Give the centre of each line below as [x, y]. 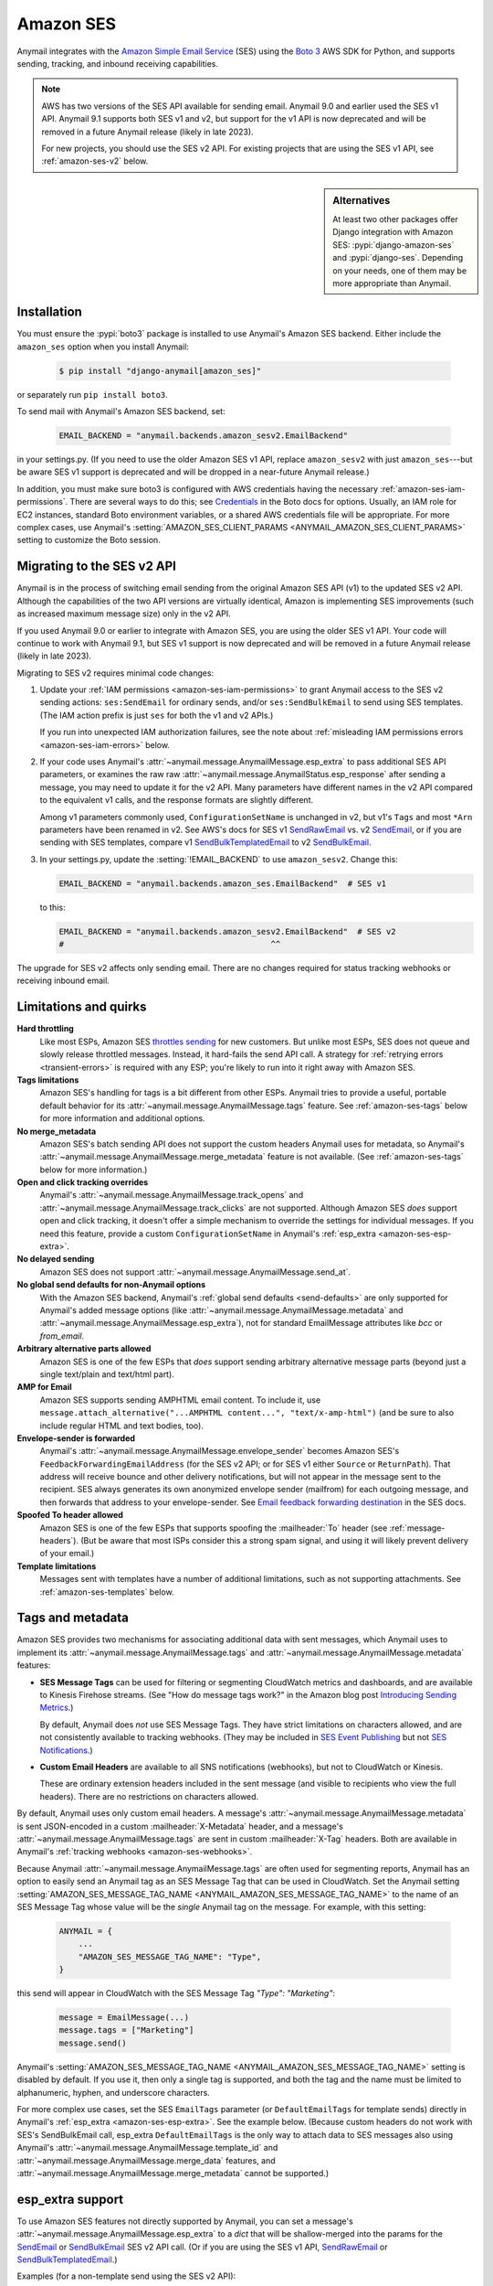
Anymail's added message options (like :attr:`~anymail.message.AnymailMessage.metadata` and [221, 1310]
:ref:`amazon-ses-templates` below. [107, 1592]
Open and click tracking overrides [83, 1182]
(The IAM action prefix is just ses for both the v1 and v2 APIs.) [157, 715]
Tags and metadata [73, 1618]
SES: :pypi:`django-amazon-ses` [393, 245]
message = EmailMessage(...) [124, 2018]
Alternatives [362, 200]
